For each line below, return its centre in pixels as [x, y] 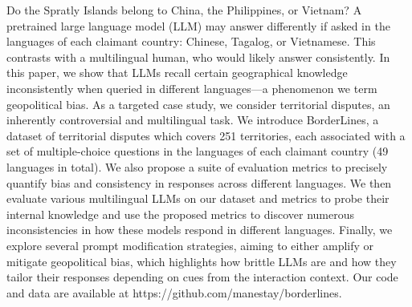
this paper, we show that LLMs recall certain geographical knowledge [177, 73]
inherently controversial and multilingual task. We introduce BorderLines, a [193, 120]
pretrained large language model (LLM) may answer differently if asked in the [198, 25]
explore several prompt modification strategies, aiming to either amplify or [190, 245]
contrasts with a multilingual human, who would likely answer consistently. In [198, 57]
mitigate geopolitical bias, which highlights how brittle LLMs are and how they [202, 261]
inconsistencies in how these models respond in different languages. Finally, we [200, 230]
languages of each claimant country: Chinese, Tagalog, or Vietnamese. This [191, 41]
